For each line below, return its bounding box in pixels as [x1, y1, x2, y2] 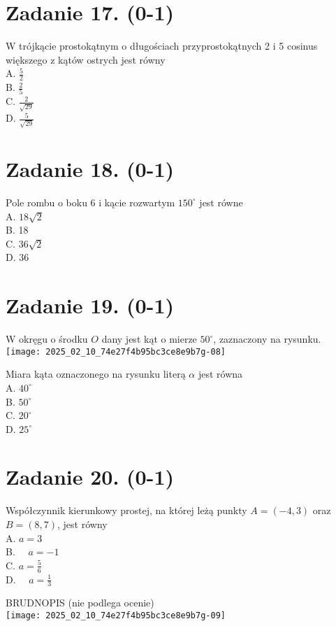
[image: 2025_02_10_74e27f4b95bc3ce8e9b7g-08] [6, 346, 226, 357]
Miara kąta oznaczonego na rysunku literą [6, 367, 186, 381]
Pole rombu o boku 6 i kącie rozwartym [6, 194, 175, 209]
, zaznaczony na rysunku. [213, 332, 321, 346]
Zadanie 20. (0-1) [6, 462, 174, 491]
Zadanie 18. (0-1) [6, 155, 174, 183]
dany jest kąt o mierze [101, 332, 197, 346]
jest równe [199, 194, 243, 209]
